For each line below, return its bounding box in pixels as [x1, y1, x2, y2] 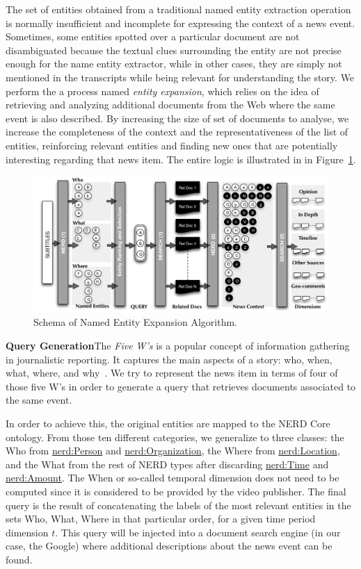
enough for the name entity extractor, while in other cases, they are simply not [6, 56, 342, 71]
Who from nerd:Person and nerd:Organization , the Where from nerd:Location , [6, 443, 340, 458]
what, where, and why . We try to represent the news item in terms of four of [6, 365, 338, 380]
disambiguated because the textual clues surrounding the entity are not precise [6, 42, 342, 57]
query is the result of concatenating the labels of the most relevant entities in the [6, 497, 351, 512]
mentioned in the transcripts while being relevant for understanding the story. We [6, 69, 355, 84]
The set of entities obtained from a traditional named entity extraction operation [6, 2, 351, 16]
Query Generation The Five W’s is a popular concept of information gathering [6, 338, 350, 352]
